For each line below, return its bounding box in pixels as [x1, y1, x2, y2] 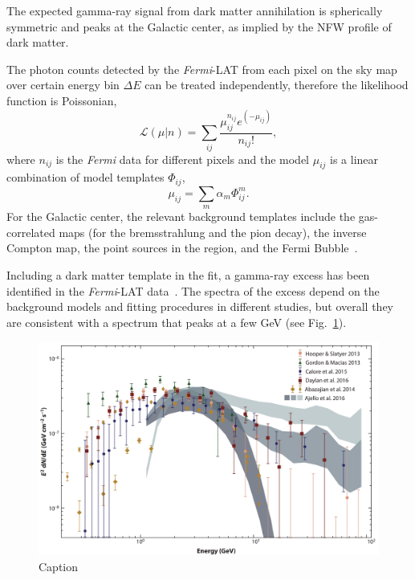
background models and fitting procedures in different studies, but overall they [6, 298, 393, 315]
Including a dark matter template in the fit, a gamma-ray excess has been [6, 267, 370, 284]
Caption [39, 558, 79, 574]
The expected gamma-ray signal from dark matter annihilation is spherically [6, 2, 383, 18]
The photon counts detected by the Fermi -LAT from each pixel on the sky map [6, 60, 397, 77]
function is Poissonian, [6, 92, 117, 108]
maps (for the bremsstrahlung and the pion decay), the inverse [59, 223, 367, 240]
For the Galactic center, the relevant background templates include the [6, 208, 356, 225]
